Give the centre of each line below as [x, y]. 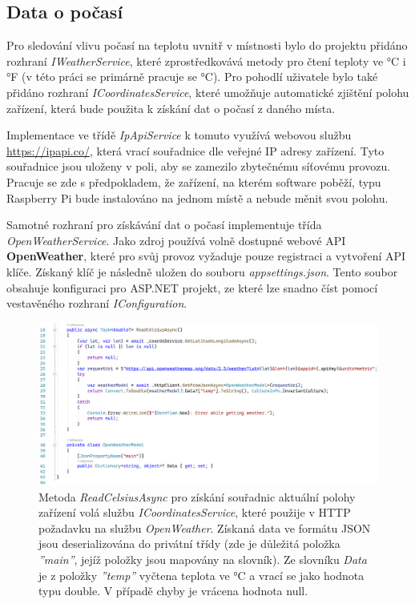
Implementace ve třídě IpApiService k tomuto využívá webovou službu [179, 135]
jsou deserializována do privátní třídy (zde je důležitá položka [189, 544]
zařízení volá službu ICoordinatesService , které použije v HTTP [195, 512]
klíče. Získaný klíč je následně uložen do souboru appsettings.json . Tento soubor [202, 271]
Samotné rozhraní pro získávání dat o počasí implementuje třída [164, 225]
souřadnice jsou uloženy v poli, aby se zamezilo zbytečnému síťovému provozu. [199, 166]
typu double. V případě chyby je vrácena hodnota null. [173, 591]
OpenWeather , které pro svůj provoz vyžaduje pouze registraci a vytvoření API [206, 256]
